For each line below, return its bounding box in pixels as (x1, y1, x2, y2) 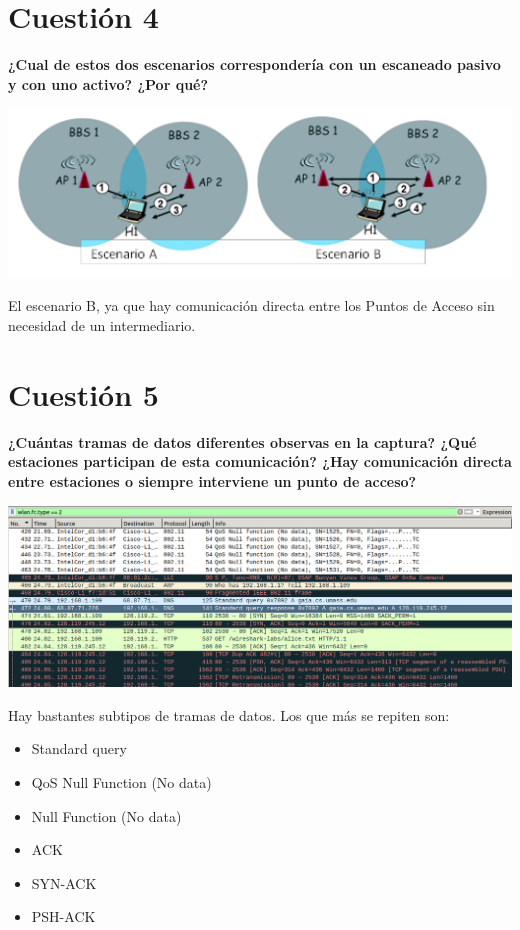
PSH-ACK (31, 906, 96, 927)
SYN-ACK (31, 872, 97, 893)
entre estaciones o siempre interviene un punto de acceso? (8, 470, 417, 491)
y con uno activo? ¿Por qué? (8, 73, 209, 94)
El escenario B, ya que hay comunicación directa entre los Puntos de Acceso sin (8, 295, 495, 316)
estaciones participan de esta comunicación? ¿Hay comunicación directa (8, 451, 512, 472)
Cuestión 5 (8, 373, 159, 414)
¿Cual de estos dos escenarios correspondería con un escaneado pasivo (8, 54, 501, 75)
